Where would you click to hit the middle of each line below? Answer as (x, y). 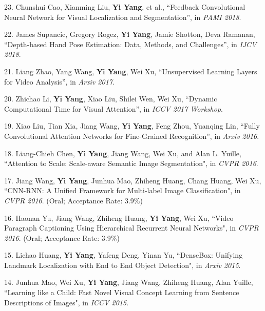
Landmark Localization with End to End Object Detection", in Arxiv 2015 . (122, 265)
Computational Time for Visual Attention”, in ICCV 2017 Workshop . (113, 108)
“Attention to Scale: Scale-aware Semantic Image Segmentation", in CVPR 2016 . (131, 163)
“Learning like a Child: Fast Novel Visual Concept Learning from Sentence (122, 292)
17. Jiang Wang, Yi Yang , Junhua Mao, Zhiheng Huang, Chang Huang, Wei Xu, (133, 180)
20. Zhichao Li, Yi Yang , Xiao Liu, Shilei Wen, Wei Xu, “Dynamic (111, 99)
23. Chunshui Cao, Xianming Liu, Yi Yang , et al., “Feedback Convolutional (125, 7)
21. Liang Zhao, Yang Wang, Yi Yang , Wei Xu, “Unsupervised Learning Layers (131, 71)
